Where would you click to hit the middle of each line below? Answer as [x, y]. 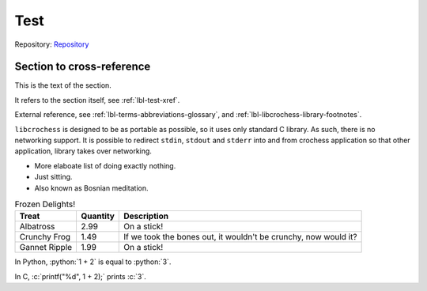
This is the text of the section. [63, 85]
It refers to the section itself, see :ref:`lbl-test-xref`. [97, 100]
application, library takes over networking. [83, 151]
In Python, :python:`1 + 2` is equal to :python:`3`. [93, 262]
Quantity [98, 216]
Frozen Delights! [45, 204]
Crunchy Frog [45, 237]
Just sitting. [53, 177]
